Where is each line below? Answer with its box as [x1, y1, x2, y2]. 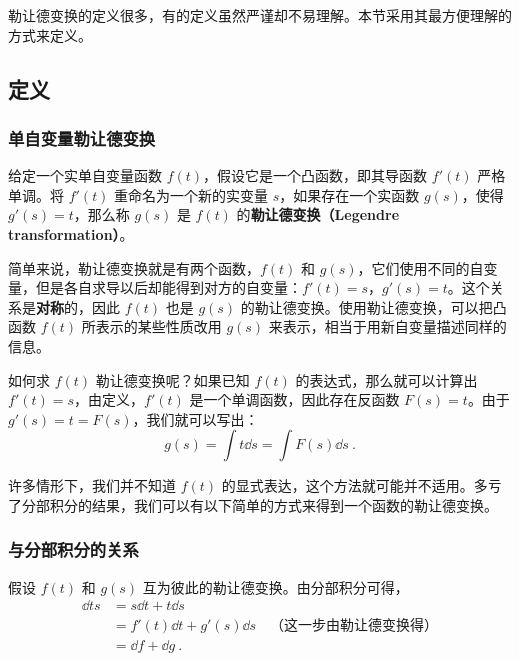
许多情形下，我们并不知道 [8, 475, 176, 496]
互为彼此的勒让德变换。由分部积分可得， [142, 576, 409, 597]
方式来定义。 [8, 24, 92, 45]
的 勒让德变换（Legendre [236, 204, 400, 225]
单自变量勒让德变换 [8, 125, 156, 150]
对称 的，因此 [36, 296, 120, 317]
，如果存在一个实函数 [279, 184, 420, 205]
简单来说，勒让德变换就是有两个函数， [8, 257, 260, 278]
